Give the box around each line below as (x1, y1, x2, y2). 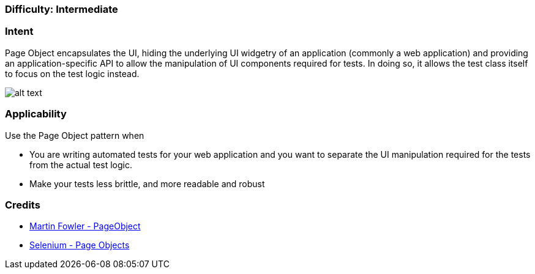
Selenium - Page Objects (29, 240, 130, 251)
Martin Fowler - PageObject (29, 221, 141, 232)
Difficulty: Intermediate (5, 3, 118, 15)
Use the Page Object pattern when (5, 130, 144, 141)
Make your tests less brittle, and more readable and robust (29, 178, 265, 189)
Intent (5, 25, 34, 38)
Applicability (5, 108, 67, 120)
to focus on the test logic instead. (5, 68, 140, 79)
